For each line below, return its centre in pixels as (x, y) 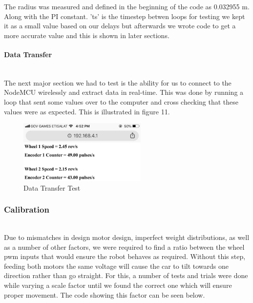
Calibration (27, 209)
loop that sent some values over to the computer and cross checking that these (121, 101)
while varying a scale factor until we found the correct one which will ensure (118, 285)
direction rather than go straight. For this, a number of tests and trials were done (126, 275)
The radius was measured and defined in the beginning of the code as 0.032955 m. (127, 6)
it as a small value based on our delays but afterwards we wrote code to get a (120, 26)
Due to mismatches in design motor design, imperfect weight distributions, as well (127, 237)
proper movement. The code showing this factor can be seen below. (105, 294)
